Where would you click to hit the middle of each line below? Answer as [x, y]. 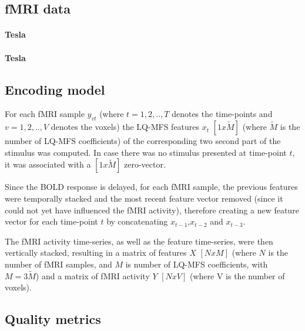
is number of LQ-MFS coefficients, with [197, 264]
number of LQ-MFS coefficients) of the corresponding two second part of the [143, 141]
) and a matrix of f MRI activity [93, 275]
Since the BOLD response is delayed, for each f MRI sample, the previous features [151, 187]
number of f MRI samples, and [58, 264]
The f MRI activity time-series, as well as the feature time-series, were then [139, 241]
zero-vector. [145, 164]
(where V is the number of [237, 275]
